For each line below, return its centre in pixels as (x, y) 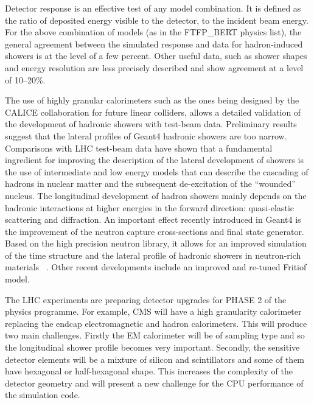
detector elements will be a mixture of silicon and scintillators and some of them (155, 359)
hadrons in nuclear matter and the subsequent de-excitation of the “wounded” (150, 184)
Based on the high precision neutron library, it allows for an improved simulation (156, 243)
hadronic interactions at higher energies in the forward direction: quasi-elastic (150, 207)
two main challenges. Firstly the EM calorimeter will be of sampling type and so (155, 335)
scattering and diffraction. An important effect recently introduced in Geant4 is (153, 219)
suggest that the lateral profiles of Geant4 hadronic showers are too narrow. (146, 135)
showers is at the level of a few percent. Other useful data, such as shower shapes (156, 56)
